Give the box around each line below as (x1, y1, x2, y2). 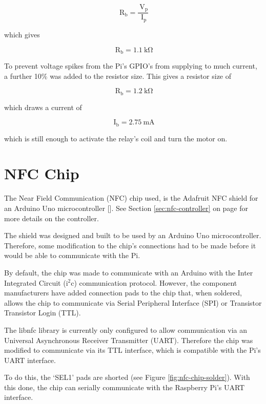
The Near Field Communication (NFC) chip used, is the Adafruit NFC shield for (4, 193, 258, 203)
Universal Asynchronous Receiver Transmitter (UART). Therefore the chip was (4, 334, 253, 345)
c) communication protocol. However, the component (71, 277, 237, 288)
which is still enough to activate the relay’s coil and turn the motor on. (4, 133, 228, 143)
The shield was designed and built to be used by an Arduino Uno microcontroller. (4, 230, 261, 241)
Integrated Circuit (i (4, 277, 68, 288)
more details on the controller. (4, 212, 99, 223)
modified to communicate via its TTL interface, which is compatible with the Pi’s (4, 345, 261, 355)
